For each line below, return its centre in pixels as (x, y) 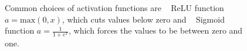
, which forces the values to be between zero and (156, 30)
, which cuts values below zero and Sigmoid (143, 19)
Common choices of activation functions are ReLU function (114, 8)
